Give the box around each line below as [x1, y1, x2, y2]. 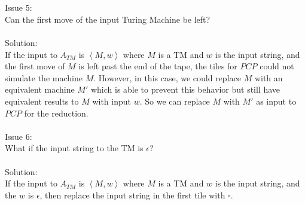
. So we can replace [139, 94, 210, 107]
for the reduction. [24, 106, 89, 119]
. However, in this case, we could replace [93, 71, 241, 84]
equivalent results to [5, 94, 79, 107]
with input [92, 94, 131, 107]
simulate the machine [5, 71, 83, 84]
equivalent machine [5, 83, 75, 96]
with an [254, 71, 283, 84]
